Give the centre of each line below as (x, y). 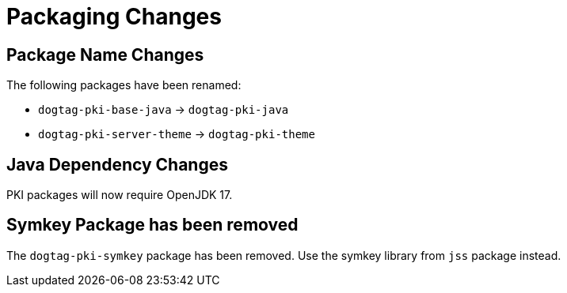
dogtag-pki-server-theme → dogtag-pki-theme (177, 134)
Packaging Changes (114, 17)
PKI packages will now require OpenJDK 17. (120, 195)
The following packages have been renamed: (124, 85)
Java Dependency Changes (117, 164)
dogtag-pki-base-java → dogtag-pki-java (164, 110)
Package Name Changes (105, 54)
